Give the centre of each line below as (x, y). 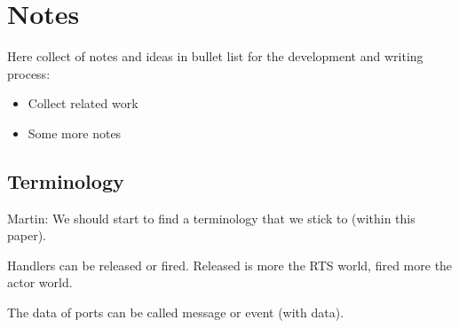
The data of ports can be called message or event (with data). (176, 312)
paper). (27, 235)
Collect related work (83, 103)
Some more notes (75, 133)
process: (29, 73)
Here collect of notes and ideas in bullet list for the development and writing (215, 56)
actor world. (40, 282)
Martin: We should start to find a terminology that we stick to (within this (211, 218)
